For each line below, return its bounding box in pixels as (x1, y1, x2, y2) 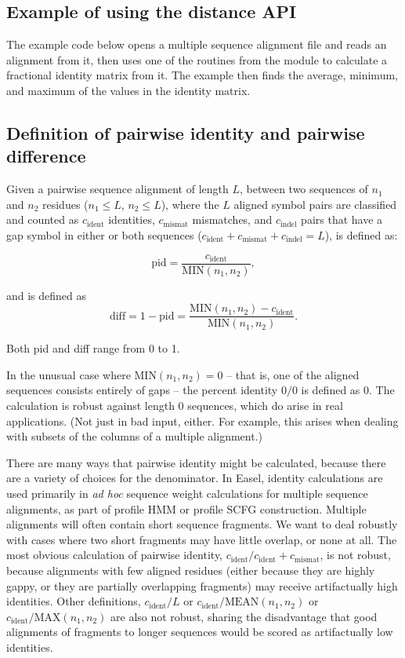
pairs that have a (301, 211, 383, 228)
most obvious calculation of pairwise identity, (6, 547, 223, 563)
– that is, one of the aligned (226, 366, 360, 382)
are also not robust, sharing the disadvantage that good (110, 608, 378, 624)
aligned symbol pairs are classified (233, 196, 397, 212)
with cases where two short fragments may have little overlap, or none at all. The (6, 531, 397, 547)
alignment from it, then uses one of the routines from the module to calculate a (6, 51, 388, 68)
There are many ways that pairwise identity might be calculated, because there (6, 454, 386, 470)
